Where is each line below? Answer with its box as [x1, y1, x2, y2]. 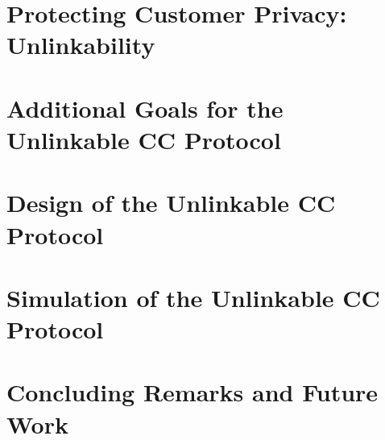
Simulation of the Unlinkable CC [6, 280, 380, 313]
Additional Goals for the [6, 91, 284, 124]
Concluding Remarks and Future [6, 376, 379, 409]
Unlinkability [6, 28, 155, 61]
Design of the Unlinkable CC [6, 186, 336, 219]
